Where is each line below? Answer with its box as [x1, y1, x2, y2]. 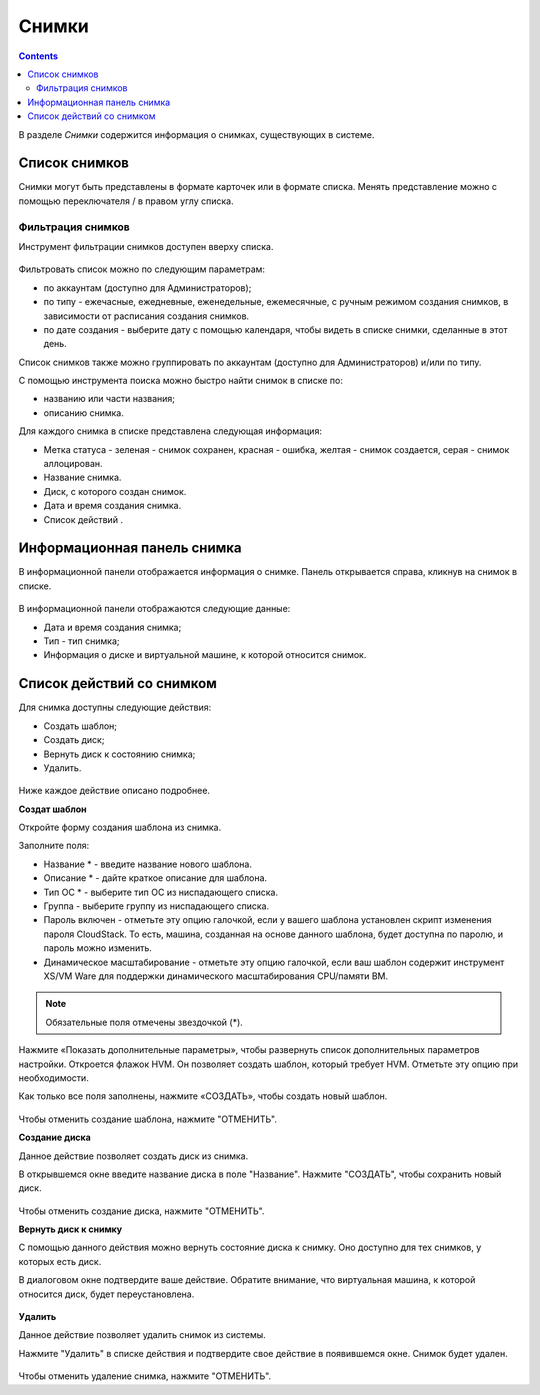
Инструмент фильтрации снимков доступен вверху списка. [18, 240, 274, 252]
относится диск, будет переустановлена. [18, 1288, 195, 1300]
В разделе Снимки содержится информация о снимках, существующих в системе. [18, 128, 375, 140]
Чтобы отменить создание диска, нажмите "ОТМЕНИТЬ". [18, 1205, 265, 1217]
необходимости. [18, 1071, 89, 1084]
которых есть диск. [18, 1255, 102, 1267]
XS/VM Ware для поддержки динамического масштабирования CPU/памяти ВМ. [43, 970, 389, 982]
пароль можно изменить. [43, 942, 152, 954]
